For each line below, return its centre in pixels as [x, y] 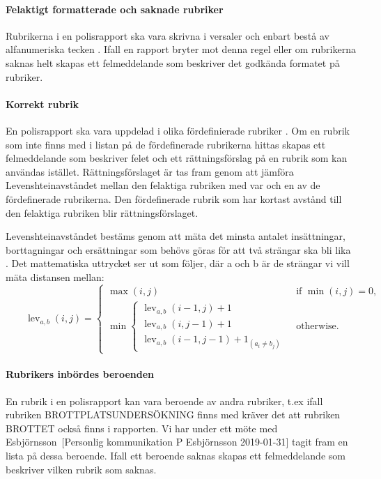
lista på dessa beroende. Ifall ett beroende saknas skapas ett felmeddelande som [176, 455]
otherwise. [318, 326]
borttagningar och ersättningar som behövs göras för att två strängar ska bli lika [178, 249]
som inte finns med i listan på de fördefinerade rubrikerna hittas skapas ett [166, 144]
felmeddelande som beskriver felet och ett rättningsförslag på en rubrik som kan [177, 158]
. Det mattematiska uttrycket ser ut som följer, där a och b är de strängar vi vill [178, 263]
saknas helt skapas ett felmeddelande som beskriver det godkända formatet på [173, 62]
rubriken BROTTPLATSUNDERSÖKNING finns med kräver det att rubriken [173, 415]
